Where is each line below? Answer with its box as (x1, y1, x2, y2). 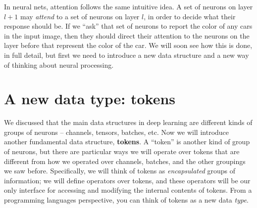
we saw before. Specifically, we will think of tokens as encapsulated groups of (4, 166, 236, 176)
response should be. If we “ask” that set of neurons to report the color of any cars (4, 21, 253, 31)
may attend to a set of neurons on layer (20, 11, 140, 21)
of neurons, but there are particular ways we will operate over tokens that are (4, 146, 240, 157)
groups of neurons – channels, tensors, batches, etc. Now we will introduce (4, 126, 229, 137)
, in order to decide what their (144, 11, 236, 21)
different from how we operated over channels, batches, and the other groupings (4, 156, 246, 166)
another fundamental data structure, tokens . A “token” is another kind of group (4, 136, 250, 147)
